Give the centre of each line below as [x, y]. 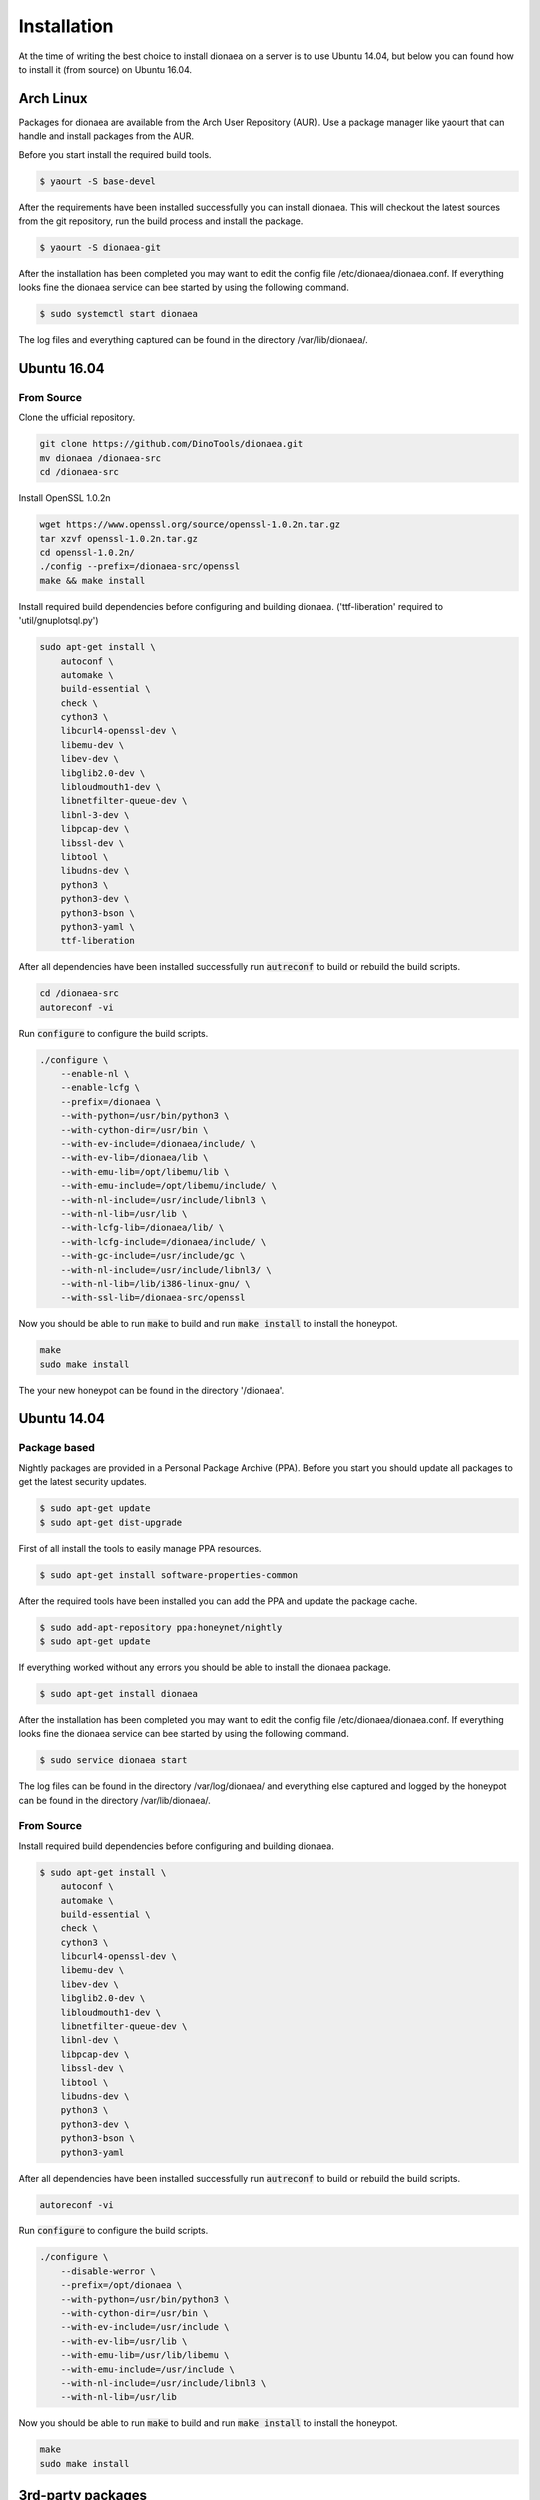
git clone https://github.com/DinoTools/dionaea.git [171, 444]
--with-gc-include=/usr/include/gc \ [153, 1256]
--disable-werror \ [108, 2271]
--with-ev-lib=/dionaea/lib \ [134, 1158]
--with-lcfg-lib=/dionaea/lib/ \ [142, 1228]
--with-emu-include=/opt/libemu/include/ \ [168, 1186]
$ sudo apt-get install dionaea [119, 1693]
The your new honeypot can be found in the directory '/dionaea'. [151, 1390]
